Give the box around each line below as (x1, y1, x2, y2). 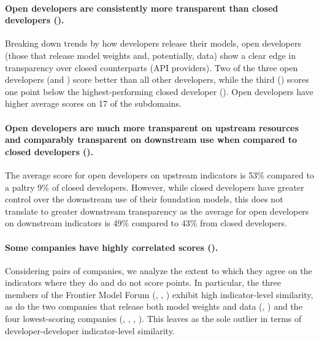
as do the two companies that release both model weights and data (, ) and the (5, 300, 302, 313)
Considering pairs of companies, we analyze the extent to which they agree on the (5, 264, 312, 277)
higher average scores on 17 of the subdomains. (5, 97, 182, 110)
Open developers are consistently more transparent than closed (5, 1, 279, 14)
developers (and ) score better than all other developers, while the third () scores (5, 73, 309, 86)
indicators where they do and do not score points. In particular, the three (5, 276, 282, 289)
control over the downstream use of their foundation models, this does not (5, 193, 283, 205)
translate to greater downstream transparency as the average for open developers (5, 204, 309, 217)
